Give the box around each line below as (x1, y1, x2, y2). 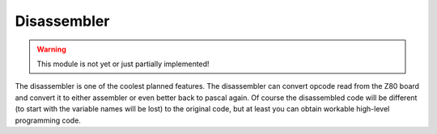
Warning (36, 44, 66, 54)
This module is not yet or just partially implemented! (36, 59, 210, 69)
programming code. (15, 115, 81, 125)
